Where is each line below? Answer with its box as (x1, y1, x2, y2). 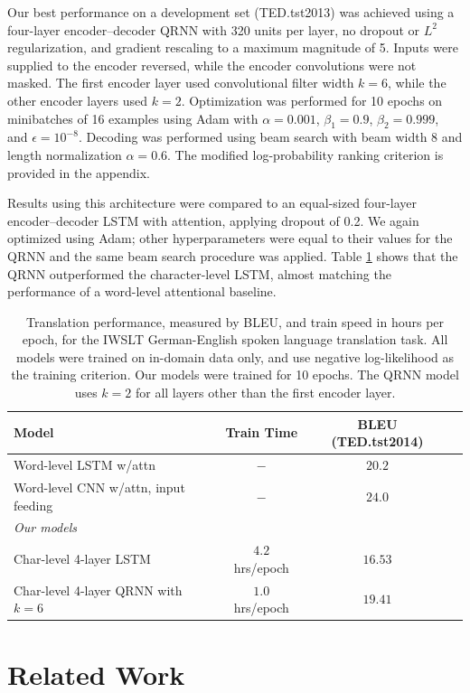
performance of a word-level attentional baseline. (7, 282, 277, 301)
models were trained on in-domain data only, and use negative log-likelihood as (15, 347, 455, 366)
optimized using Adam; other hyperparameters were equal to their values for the (7, 229, 453, 248)
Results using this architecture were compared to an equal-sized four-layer (7, 193, 418, 212)
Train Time (225, 423, 298, 442)
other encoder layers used (7, 90, 148, 109)
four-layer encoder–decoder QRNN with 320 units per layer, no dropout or (7, 20, 420, 39)
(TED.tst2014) (331, 432, 424, 451)
